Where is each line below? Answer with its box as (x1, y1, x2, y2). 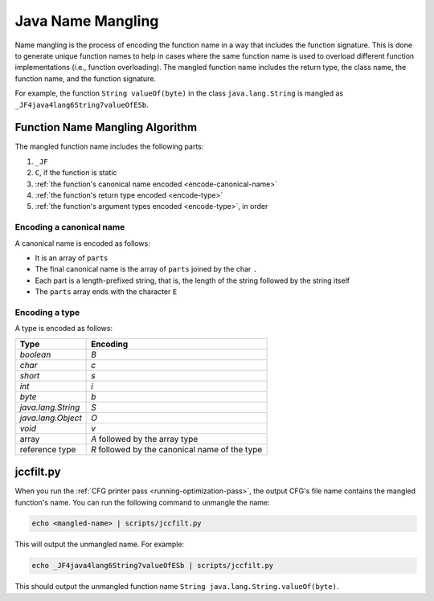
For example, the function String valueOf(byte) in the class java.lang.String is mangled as (14, 88, 344, 98)
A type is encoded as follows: (14, 324, 113, 333)
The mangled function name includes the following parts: (14, 141, 204, 152)
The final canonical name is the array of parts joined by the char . (35, 264, 257, 274)
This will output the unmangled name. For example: (14, 539, 185, 550)
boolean (19, 349, 51, 360)
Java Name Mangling (14, 12, 159, 30)
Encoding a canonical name (14, 222, 125, 233)
